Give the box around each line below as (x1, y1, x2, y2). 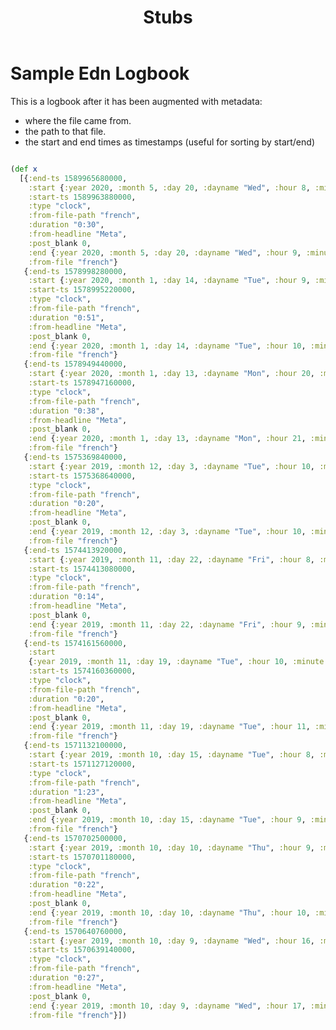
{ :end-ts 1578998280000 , (23, 266, 128, 276)
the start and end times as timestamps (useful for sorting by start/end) (24, 136, 315, 148)
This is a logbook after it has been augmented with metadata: (10, 95, 263, 107)
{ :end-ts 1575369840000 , (23, 452, 128, 463)
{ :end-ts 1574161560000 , (23, 638, 128, 648)
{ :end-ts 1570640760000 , (23, 926, 128, 936)
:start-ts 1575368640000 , (28, 471, 137, 481)
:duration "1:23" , (28, 787, 105, 797)
